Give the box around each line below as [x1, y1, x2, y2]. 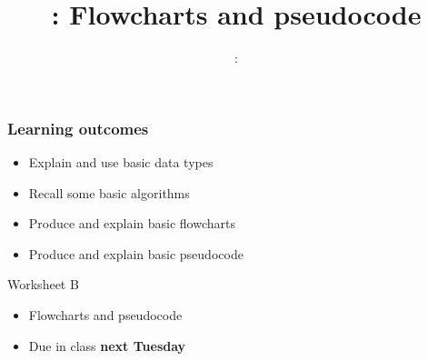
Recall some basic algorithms [28, 183, 190, 202]
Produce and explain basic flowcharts [28, 214, 235, 233]
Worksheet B [7, 275, 79, 294]
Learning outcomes [7, 116, 149, 139]
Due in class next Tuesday [28, 336, 186, 355]
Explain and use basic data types [28, 153, 214, 172]
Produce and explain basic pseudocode [28, 244, 244, 263]
